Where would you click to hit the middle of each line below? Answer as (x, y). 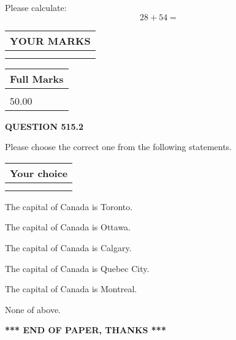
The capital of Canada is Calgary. (68, 247)
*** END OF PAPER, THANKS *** (86, 330)
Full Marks (37, 78)
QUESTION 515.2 (44, 126)
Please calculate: (36, 7)
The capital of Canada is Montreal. (71, 289)
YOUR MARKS (50, 40)
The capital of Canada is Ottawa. (68, 227)
